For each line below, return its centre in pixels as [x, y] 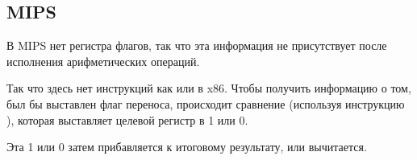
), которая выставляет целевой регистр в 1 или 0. [127, 119]
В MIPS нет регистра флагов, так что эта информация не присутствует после [197, 45]
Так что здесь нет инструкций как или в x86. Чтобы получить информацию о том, [209, 88]
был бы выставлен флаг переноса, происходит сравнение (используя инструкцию [206, 103]
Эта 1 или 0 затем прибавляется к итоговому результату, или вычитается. [187, 147]
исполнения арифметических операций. [103, 61]
